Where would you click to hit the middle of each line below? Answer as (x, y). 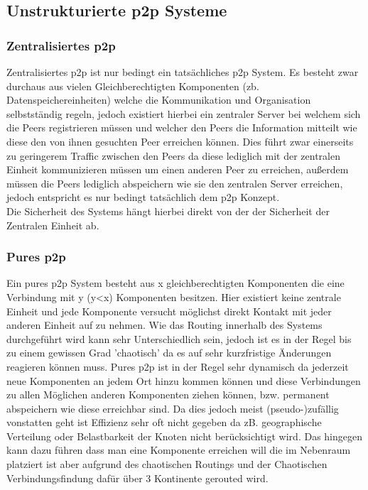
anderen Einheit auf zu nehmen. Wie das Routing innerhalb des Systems (164, 325)
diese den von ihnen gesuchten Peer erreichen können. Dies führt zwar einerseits (180, 141)
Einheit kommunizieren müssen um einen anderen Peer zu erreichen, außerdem (178, 169)
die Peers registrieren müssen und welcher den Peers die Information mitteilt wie (182, 127)
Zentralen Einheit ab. (53, 225)
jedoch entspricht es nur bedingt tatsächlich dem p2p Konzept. (143, 197)
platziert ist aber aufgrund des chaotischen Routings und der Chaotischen (167, 464)
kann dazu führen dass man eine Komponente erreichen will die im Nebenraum (179, 450)
